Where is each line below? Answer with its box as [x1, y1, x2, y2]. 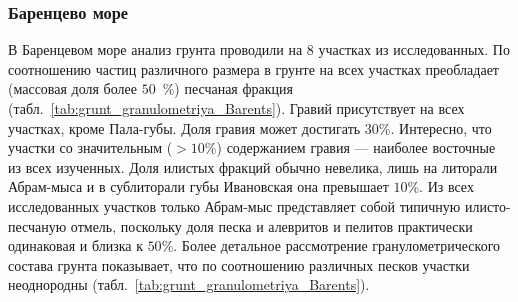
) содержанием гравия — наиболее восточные [216, 137, 496, 158]
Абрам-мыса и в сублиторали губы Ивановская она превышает [8, 176, 389, 197]
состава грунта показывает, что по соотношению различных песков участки [8, 254, 470, 275]
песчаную [8, 215, 67, 236]
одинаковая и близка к [8, 235, 143, 256]
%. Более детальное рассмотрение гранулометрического [161, 235, 501, 256]
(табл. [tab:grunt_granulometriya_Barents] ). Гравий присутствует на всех [8, 98, 465, 118]
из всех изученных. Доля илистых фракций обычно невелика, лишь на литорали [8, 156, 498, 177]
